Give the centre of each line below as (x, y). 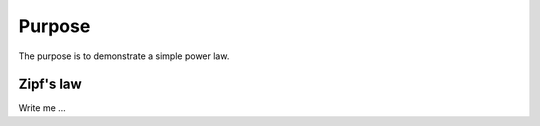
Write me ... (42, 108)
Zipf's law (50, 84)
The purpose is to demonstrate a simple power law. (124, 56)
